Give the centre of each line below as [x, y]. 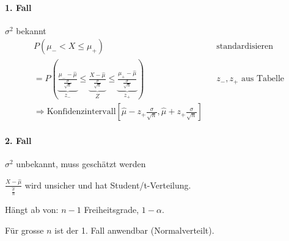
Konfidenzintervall [81, 112]
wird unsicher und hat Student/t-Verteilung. [108, 185]
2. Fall [18, 140]
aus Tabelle [263, 79]
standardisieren [245, 47]
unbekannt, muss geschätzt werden [81, 163]
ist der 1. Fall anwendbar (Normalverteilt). [134, 230]
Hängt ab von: [32, 210]
